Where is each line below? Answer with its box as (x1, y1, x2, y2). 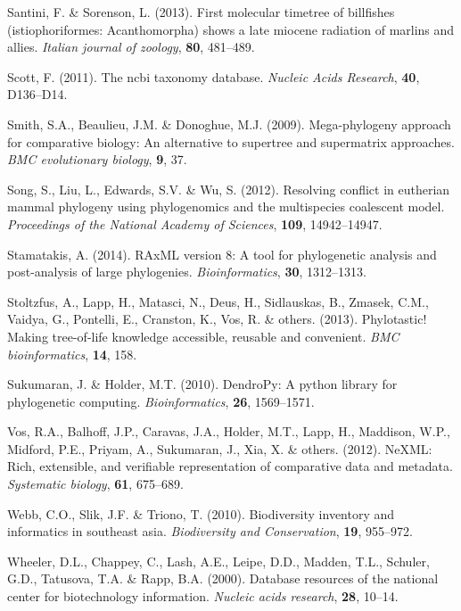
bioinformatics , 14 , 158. (7, 344, 137, 363)
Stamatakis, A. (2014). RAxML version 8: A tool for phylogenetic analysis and (7, 244, 437, 263)
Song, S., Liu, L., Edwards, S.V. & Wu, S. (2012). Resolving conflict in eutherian (7, 179, 450, 198)
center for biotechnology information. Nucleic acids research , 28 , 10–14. (7, 587, 399, 606)
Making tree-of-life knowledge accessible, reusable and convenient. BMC (7, 326, 399, 345)
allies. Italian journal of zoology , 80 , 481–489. (7, 37, 255, 56)
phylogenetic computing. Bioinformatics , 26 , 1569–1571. (7, 392, 315, 410)
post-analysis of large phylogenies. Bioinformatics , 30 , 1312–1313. (7, 262, 366, 281)
